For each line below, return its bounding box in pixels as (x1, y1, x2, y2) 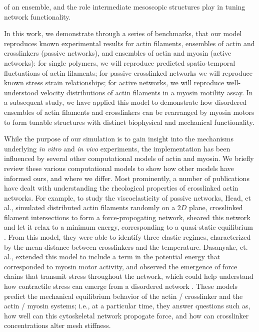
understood (4, 87, 38, 97)
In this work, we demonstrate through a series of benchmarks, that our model (4, 28, 242, 39)
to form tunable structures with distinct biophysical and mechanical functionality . (4, 116, 254, 127)
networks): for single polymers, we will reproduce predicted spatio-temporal (4, 57, 235, 68)
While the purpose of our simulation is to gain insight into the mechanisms (4, 133, 234, 144)
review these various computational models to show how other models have (4, 162, 234, 173)
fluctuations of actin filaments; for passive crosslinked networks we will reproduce (4, 67, 252, 78)
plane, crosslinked (189, 202, 243, 213)
